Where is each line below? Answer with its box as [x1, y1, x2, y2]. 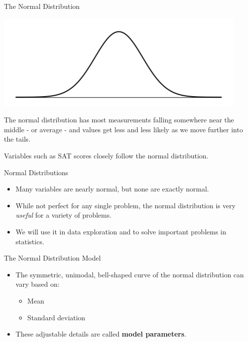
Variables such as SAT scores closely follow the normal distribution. [4, 150, 209, 160]
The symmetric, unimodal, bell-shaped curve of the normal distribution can [15, 269, 244, 279]
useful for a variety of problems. [15, 210, 112, 220]
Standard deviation [27, 312, 85, 322]
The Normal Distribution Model [4, 253, 101, 263]
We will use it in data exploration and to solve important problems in [15, 226, 226, 236]
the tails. [4, 134, 31, 144]
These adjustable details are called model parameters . [15, 329, 186, 339]
